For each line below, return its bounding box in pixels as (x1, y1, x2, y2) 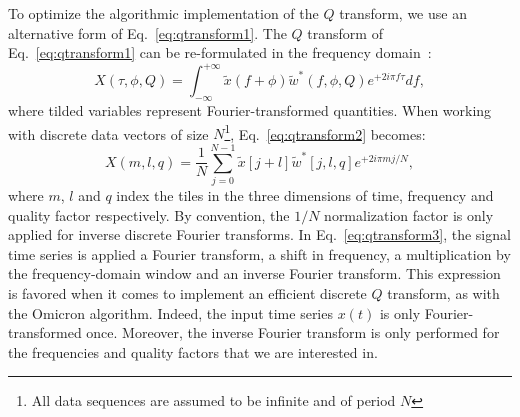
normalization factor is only (324, 204, 494, 225)
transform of (307, 22, 383, 43)
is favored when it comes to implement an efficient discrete (8, 283, 367, 304)
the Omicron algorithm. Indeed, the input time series (8, 302, 333, 323)
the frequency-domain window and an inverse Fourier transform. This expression (8, 263, 501, 284)
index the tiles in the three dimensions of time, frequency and (116, 185, 494, 206)
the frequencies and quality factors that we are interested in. (8, 341, 378, 362)
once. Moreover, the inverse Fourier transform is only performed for (86, 322, 500, 343)
